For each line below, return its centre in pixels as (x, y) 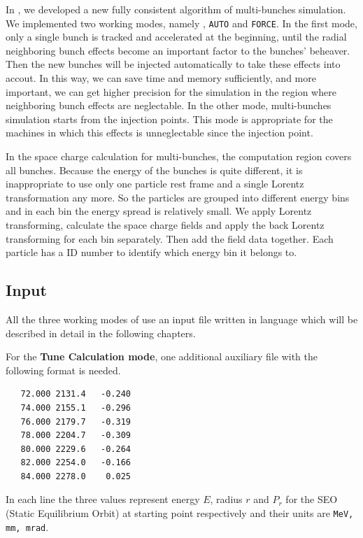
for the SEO (312, 499)
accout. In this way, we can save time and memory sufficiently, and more (161, 78)
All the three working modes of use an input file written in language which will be (182, 319)
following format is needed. (63, 370)
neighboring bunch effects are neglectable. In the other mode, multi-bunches (169, 105)
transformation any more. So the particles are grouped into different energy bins (178, 197)
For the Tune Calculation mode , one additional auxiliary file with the (162, 356)
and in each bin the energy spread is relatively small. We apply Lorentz (159, 211)
